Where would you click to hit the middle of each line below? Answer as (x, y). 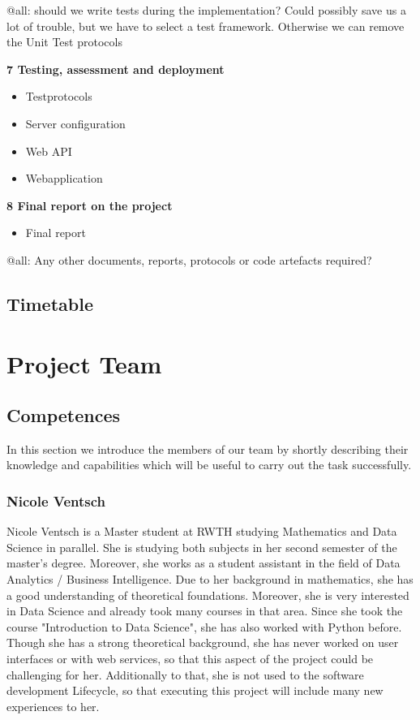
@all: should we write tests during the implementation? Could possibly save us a (206, 10)
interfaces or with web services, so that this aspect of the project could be (190, 659)
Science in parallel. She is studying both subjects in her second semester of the (202, 547)
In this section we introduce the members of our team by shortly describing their (208, 448)
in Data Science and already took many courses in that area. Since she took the (205, 611)
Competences (64, 415)
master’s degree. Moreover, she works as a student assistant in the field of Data (204, 563)
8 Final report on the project (90, 205)
